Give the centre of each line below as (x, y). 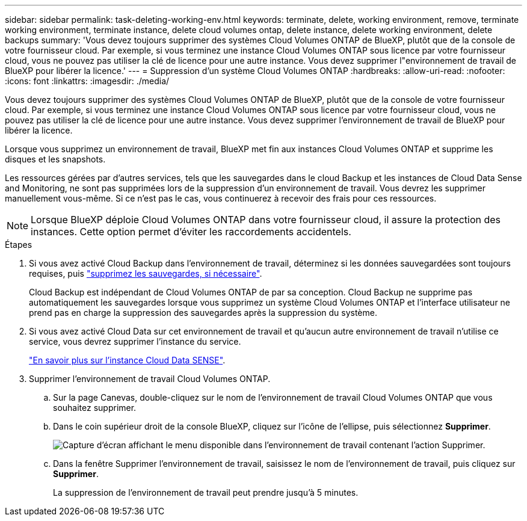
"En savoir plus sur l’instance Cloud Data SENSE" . (127, 360)
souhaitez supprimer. (95, 408)
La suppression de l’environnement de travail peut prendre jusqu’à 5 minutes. (206, 492)
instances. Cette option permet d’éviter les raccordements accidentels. (191, 232)
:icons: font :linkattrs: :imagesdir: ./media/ (87, 81)
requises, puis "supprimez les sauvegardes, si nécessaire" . (146, 273)
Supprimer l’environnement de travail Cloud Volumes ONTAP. (150, 379)
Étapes (19, 245)
